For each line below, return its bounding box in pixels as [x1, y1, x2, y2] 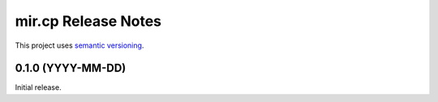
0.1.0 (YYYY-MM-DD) [15, 62, 127, 75]
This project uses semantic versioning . [15, 40, 144, 50]
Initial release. [15, 83, 62, 92]
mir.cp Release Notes [15, 12, 162, 30]
